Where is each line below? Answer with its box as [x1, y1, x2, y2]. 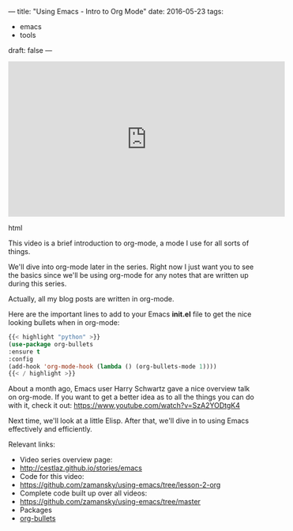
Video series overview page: [19, 455, 113, 465]
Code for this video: [19, 472, 85, 481]
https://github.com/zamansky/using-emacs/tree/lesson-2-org [19, 481, 221, 490]
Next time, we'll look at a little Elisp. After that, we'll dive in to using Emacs [8, 416, 250, 425]
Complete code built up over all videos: [19, 488, 148, 498]
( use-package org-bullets [8, 340, 93, 348]
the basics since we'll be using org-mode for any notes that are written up [8, 271, 249, 279]
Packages [19, 505, 53, 515]
